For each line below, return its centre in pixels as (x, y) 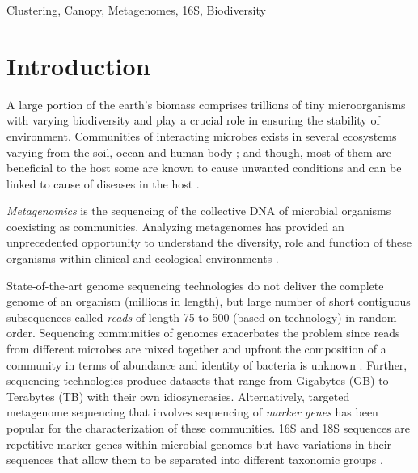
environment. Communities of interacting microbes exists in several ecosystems (202, 135)
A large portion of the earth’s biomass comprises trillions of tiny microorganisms (206, 104)
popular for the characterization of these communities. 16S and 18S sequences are (209, 428)
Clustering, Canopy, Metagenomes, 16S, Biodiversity (136, 10)
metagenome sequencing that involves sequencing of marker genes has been (192, 412)
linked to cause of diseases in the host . (103, 183)
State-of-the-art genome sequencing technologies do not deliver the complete (195, 285)
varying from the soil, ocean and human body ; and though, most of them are (199, 152)
